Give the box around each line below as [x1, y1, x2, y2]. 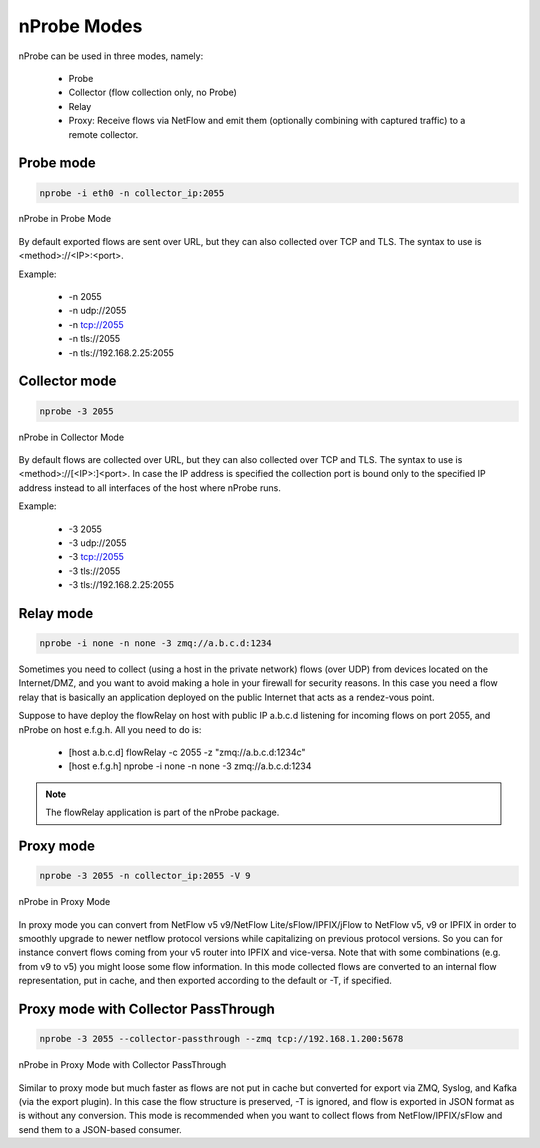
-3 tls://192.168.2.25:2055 [68, 579, 175, 591]
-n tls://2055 [68, 333, 121, 345]
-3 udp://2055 [68, 536, 127, 549]
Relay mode [18, 605, 94, 622]
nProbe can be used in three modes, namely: [18, 50, 204, 62]
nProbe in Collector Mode [18, 431, 125, 443]
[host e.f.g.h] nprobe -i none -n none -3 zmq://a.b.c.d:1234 [68, 760, 312, 772]
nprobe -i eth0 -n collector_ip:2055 [39, 187, 225, 199]
